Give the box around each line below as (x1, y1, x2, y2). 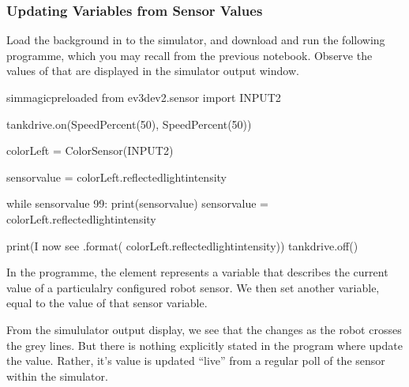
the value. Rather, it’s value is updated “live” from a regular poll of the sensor (6, 352, 385, 369)
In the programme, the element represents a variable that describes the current (6, 264, 388, 280)
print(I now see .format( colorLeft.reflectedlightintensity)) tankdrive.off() (6, 237, 358, 254)
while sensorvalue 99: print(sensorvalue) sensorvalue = (6, 195, 268, 212)
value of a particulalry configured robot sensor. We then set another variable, (6, 279, 380, 295)
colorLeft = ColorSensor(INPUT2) (6, 142, 174, 159)
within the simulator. (6, 367, 108, 384)
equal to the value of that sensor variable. (6, 295, 208, 311)
